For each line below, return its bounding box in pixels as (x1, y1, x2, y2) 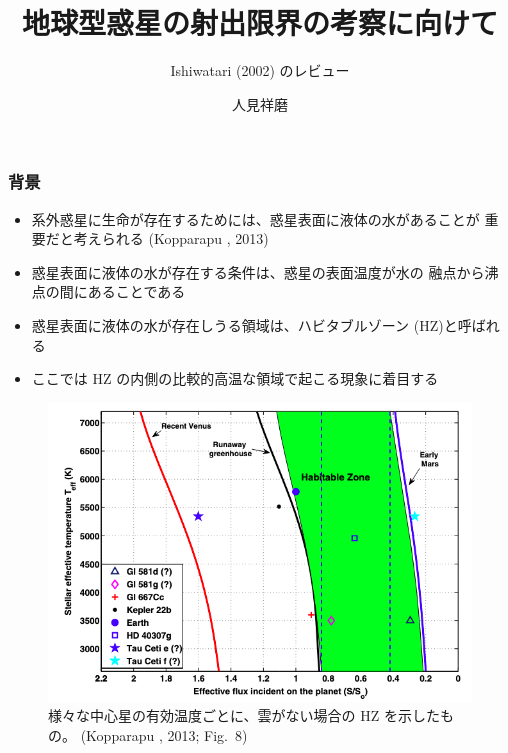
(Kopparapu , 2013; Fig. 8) (80, 725, 248, 746)
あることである (87, 281, 186, 302)
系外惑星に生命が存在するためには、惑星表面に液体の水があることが (31, 208, 480, 229)
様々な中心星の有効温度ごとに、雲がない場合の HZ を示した (48, 705, 440, 726)
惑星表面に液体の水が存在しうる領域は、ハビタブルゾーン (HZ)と (31, 314, 458, 335)
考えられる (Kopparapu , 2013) (73, 228, 269, 249)
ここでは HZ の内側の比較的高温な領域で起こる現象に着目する (31, 368, 439, 389)
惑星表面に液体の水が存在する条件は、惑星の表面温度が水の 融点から (31, 261, 485, 282)
